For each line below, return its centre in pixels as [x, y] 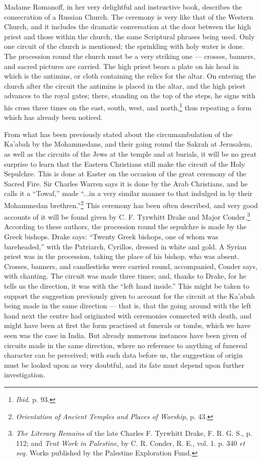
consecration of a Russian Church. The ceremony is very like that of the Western [129, 16]
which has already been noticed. [53, 117]
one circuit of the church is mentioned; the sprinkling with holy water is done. [124, 46]
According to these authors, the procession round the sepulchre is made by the [125, 226]
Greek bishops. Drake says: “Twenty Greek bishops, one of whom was [111, 237]
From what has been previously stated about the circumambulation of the [118, 134]
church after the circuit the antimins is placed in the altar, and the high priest [125, 85]
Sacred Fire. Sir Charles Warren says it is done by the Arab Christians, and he [126, 183]
